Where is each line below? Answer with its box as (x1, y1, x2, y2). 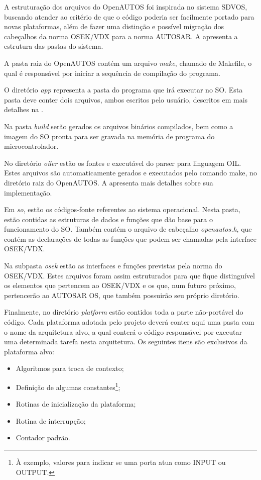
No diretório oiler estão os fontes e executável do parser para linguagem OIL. (4, 157, 241, 168)
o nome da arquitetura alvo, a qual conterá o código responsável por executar (4, 326, 242, 337)
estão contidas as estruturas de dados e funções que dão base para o (4, 214, 213, 224)
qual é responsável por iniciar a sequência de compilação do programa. (4, 67, 220, 78)
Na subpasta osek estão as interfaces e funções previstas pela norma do (4, 260, 222, 271)
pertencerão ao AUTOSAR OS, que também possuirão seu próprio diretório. (4, 290, 239, 300)
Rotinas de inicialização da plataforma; (16, 399, 136, 409)
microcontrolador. (4, 141, 59, 151)
